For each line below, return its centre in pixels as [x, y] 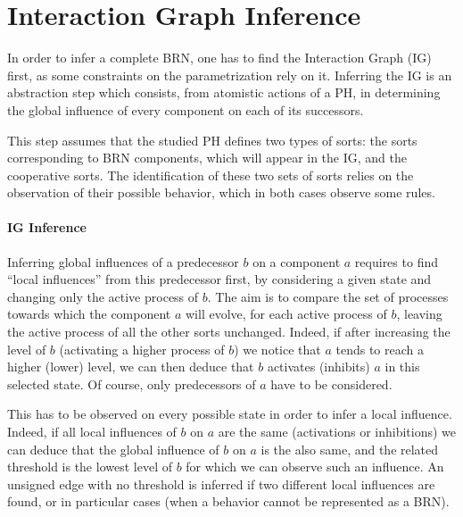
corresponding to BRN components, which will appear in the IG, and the [207, 158]
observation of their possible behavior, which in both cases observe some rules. [221, 192]
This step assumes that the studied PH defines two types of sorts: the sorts [212, 140]
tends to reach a [380, 349]
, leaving [419, 314]
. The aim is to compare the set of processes [328, 296]
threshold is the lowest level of [90, 467]
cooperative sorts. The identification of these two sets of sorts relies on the [211, 175]
